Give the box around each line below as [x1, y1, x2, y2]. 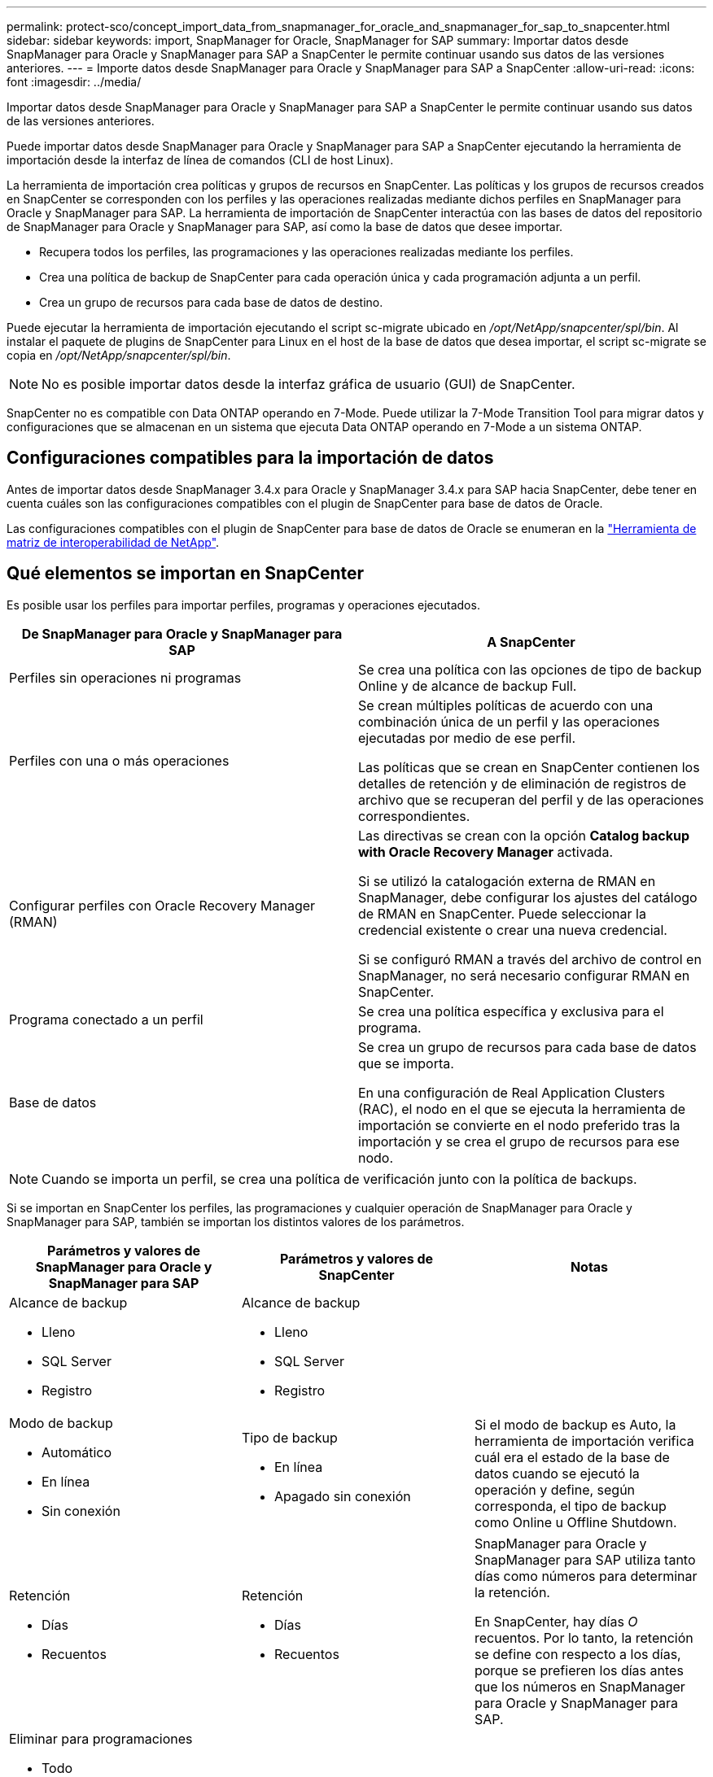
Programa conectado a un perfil [9, 1011, 203, 1028]
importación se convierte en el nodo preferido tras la [358, 1116, 680, 1133]
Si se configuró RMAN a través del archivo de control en [358, 950, 702, 967]
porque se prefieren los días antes [474, 1661, 684, 1679]
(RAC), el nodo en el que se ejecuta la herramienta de [358, 1100, 686, 1117]
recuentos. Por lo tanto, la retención [474, 1629, 693, 1646]
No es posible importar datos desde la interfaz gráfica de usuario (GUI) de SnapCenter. [42, 376, 575, 392]
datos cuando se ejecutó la [474, 1465, 640, 1482]
